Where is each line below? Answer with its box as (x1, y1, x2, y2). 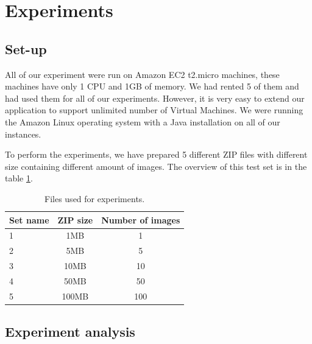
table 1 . (5, 172, 33, 184)
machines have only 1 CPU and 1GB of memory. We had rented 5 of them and (5, 80, 299, 93)
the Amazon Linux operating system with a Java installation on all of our (5, 115, 280, 128)
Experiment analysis (5, 322, 135, 341)
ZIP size (57, 213, 93, 226)
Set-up (5, 39, 47, 58)
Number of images (101, 213, 180, 226)
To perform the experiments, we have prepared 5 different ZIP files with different (5, 148, 308, 161)
